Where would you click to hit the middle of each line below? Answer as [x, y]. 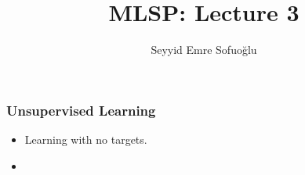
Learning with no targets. [86, 139]
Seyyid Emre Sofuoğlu [204, 50]
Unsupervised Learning [81, 110]
